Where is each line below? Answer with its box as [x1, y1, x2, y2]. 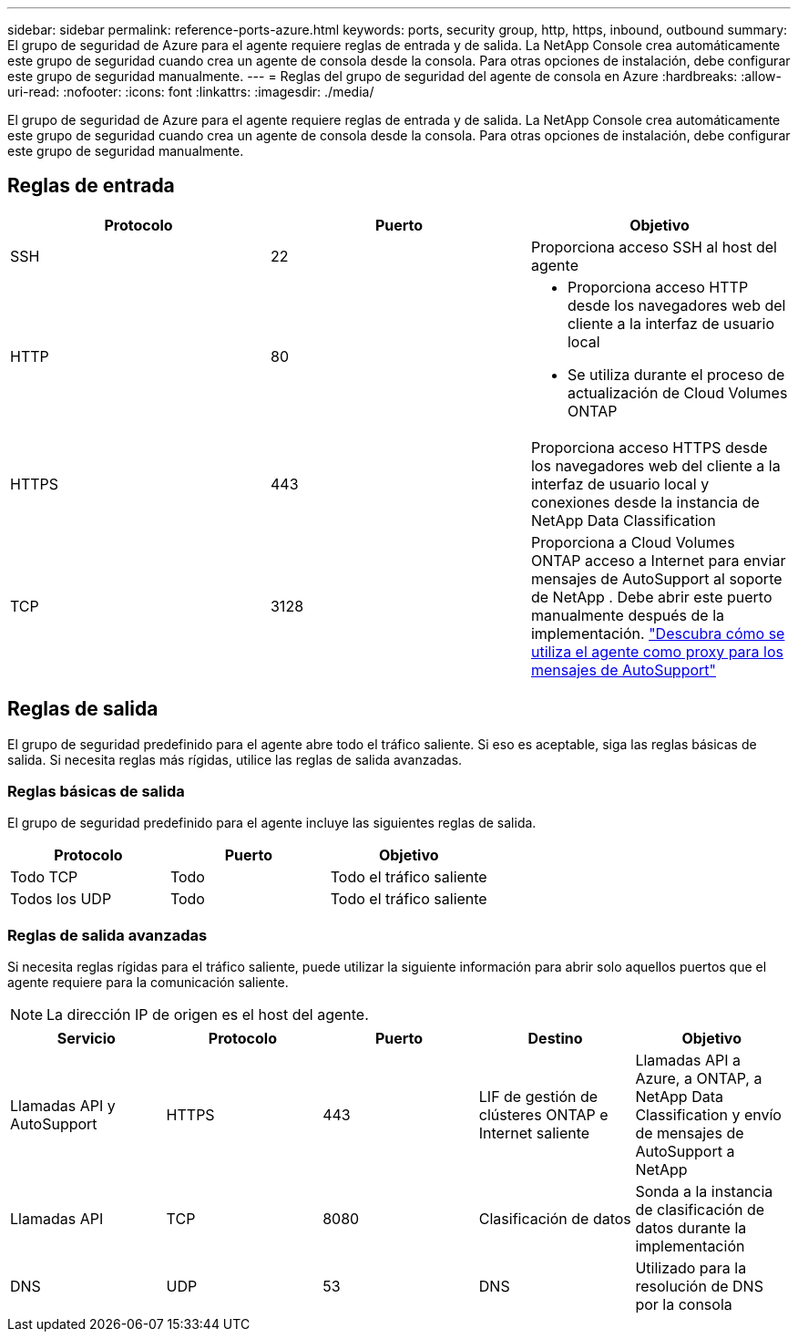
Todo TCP [10, 868, 78, 887]
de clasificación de [635, 1200, 765, 1220]
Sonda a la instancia [635, 1182, 773, 1201]
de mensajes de [635, 1124, 744, 1143]
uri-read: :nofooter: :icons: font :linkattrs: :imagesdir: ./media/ [7, 84, 374, 99]
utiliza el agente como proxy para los [530, 642, 784, 661]
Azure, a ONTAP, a [635, 1069, 762, 1088]
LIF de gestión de [478, 1087, 598, 1107]
